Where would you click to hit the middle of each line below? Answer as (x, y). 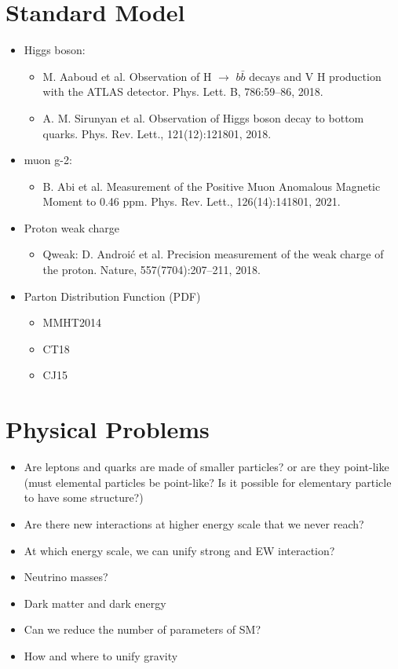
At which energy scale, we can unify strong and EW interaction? (179, 550)
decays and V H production (315, 76)
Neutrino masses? (66, 577)
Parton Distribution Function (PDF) (112, 296)
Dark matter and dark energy (95, 603)
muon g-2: (48, 160)
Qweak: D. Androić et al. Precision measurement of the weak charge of (213, 254)
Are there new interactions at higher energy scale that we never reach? (194, 523)
